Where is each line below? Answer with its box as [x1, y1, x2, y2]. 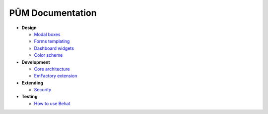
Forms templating [34, 38, 70, 44]
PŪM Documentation [9, 7, 97, 18]
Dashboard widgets [34, 45, 74, 51]
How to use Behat [34, 100, 70, 106]
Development [21, 59, 50, 65]
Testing [21, 94, 38, 100]
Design [21, 25, 37, 31]
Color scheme [34, 52, 63, 58]
